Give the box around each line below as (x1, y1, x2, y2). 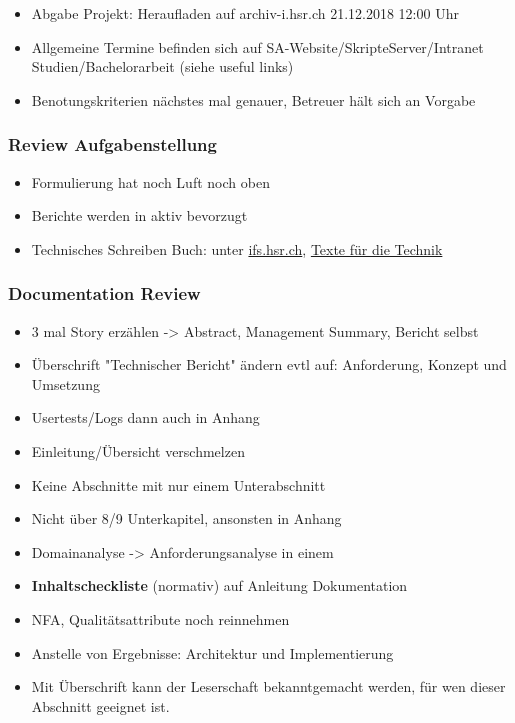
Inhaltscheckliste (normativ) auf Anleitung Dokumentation (31, 575, 408, 596)
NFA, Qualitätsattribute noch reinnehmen (31, 608, 290, 629)
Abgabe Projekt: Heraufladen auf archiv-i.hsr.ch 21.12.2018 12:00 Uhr (31, 3, 459, 23)
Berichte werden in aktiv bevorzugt (31, 205, 248, 226)
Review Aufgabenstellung (8, 132, 217, 157)
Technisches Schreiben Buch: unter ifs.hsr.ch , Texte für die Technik (31, 238, 443, 259)
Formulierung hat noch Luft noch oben (31, 171, 270, 192)
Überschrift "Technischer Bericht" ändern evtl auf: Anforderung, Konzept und (31, 354, 507, 375)
